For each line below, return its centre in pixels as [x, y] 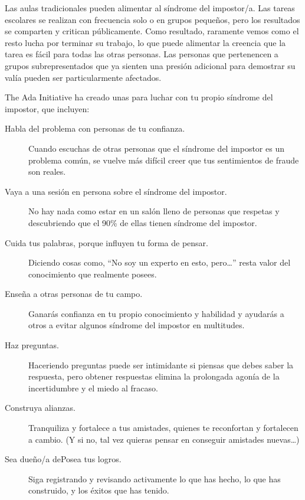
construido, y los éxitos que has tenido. [99, 490]
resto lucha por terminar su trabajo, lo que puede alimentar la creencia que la [145, 42]
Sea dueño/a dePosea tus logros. [63, 459]
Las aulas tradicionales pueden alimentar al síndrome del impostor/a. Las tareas [150, 8]
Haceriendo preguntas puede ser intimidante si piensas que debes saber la [161, 365]
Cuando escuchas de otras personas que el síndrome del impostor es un [156, 148]
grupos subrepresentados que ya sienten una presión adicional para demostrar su [150, 65]
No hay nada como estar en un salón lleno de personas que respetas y [154, 211]
